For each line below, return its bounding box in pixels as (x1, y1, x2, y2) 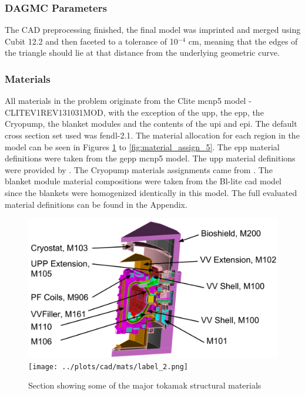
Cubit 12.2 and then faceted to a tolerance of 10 (5, 35, 178, 47)
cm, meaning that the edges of (188, 35, 298, 47)
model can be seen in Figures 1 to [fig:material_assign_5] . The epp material (5, 140, 280, 153)
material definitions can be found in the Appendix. (5, 198, 187, 210)
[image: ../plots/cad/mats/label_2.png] (28, 362, 189, 371)
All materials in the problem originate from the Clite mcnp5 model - (5, 94, 252, 107)
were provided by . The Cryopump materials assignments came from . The (5, 163, 273, 175)
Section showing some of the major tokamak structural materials (28, 379, 262, 391)
